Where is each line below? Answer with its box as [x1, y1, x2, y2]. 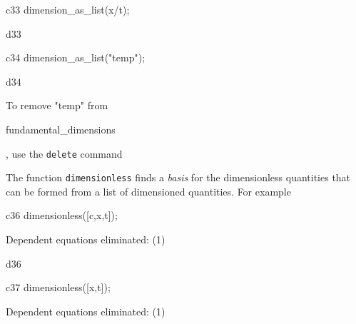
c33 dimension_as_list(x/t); [6, 2, 130, 16]
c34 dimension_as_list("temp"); [6, 50, 146, 65]
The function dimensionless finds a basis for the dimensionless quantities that [6, 170, 351, 185]
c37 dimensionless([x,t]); [6, 280, 111, 295]
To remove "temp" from [6, 98, 108, 113]
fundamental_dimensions [6, 121, 116, 136]
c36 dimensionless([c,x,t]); [6, 208, 118, 223]
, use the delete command [6, 146, 123, 161]
